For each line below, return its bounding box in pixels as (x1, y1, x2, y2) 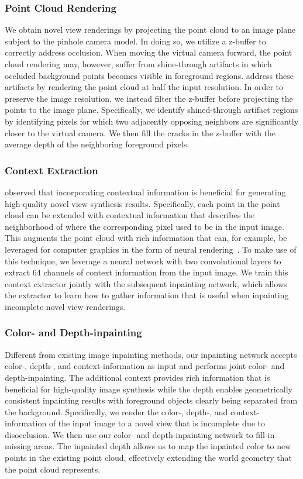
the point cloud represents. (5, 463, 101, 475)
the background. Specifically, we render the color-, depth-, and (5, 405, 228, 418)
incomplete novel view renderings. (5, 300, 126, 312)
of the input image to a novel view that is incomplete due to (49, 417, 266, 429)
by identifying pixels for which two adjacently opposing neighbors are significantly (5, 115, 299, 127)
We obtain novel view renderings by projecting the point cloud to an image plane (5, 23, 296, 36)
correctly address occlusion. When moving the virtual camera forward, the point (5, 46, 292, 58)
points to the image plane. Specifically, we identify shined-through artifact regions (5, 104, 298, 116)
